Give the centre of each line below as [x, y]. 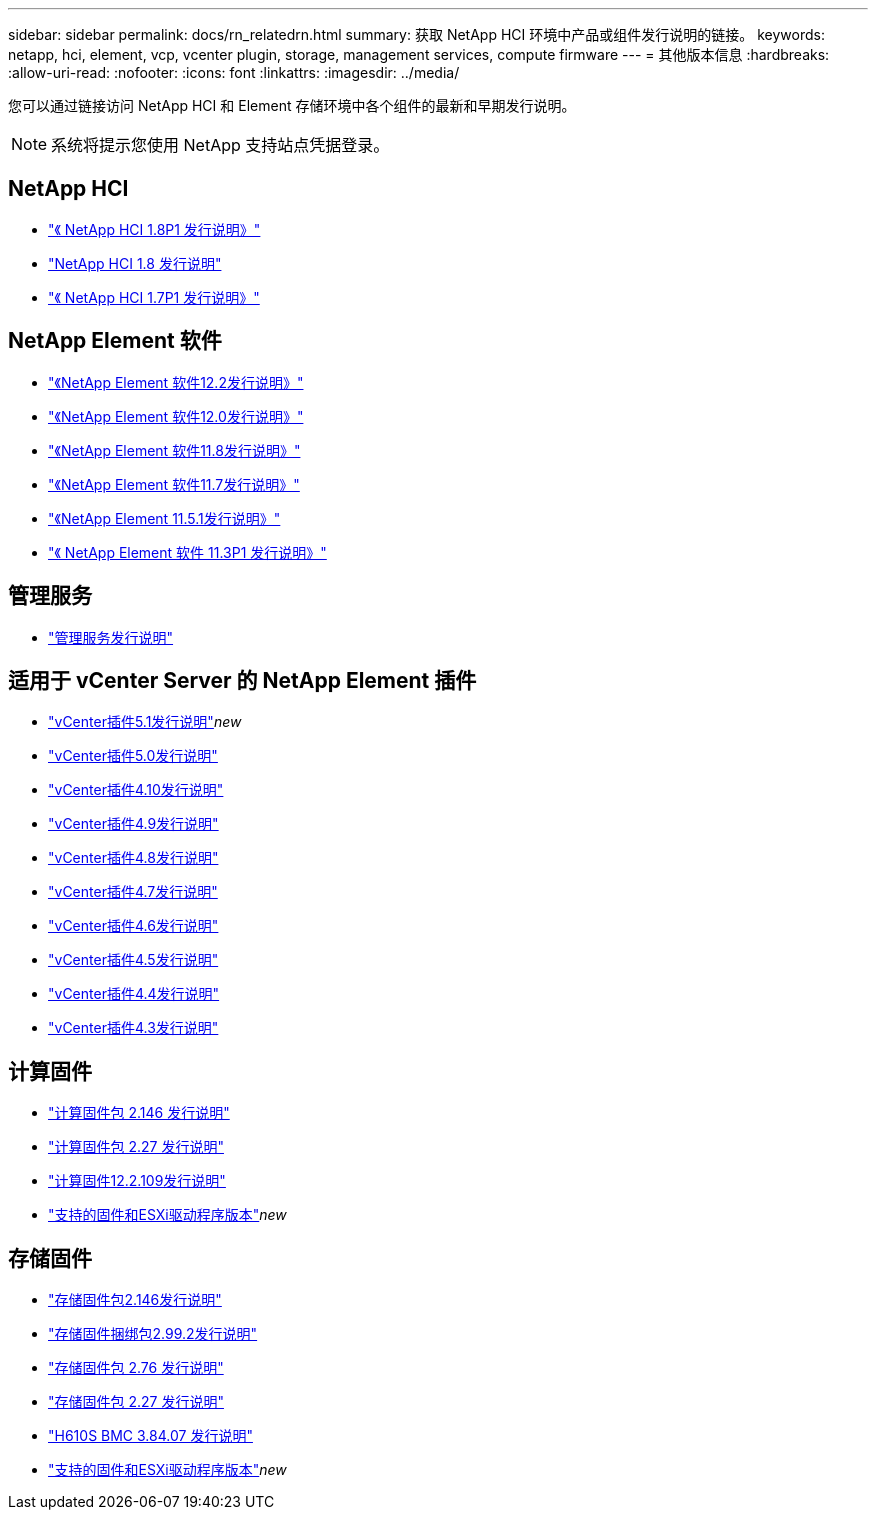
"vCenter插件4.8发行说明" [133, 858]
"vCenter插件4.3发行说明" [133, 1028]
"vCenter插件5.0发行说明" [133, 756]
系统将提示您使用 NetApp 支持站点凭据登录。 [220, 145]
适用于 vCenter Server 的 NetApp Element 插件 [242, 680]
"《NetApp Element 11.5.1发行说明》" [164, 518]
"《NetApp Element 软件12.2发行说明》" [176, 382]
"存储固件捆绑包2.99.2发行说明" [153, 1334]
